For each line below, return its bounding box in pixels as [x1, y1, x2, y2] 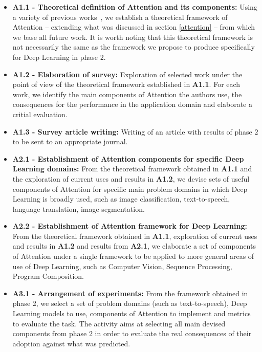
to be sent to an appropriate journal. [12, 136, 128, 147]
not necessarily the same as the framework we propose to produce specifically [12, 41, 255, 52]
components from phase [12, 328, 87, 339]
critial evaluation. [12, 108, 68, 119]
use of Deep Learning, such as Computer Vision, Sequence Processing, [12, 260, 232, 271]
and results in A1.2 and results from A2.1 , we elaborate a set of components [12, 240, 256, 251]
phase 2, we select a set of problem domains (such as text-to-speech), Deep [12, 298, 247, 309]
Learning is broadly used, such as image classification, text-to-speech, [12, 193, 230, 204]
